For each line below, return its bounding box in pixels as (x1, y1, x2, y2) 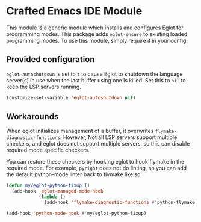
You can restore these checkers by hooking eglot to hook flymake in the (6, 158, 185, 165)
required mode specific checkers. (6, 146, 90, 154)
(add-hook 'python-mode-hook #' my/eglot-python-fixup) (6, 210, 147, 216)
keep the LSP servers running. (6, 83, 81, 90)
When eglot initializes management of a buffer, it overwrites (6, 128, 154, 135)
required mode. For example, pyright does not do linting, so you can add (6, 164, 187, 172)
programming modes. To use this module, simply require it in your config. (6, 37, 188, 44)
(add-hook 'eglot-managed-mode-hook (11, 188, 104, 194)
